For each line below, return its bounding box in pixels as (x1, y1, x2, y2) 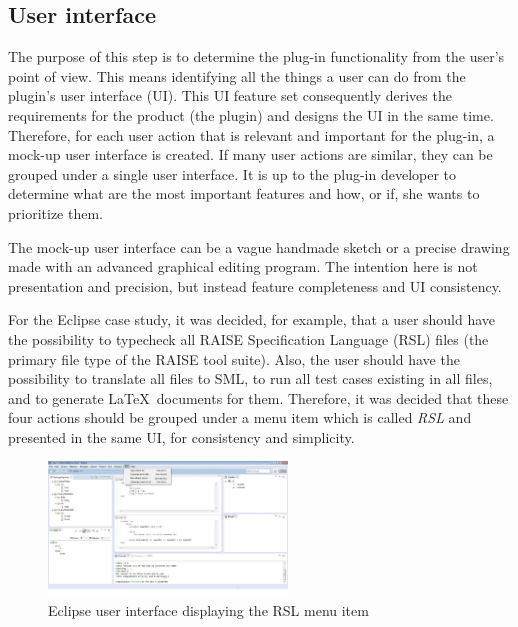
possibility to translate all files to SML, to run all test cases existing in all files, (8, 368, 493, 389)
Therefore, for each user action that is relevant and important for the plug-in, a (8, 124, 495, 145)
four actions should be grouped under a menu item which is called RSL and (8, 407, 472, 428)
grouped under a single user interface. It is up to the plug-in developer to (8, 163, 457, 184)
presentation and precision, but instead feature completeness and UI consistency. (8, 275, 502, 296)
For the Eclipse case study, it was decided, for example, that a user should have (8, 309, 496, 330)
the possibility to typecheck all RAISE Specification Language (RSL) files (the (8, 328, 489, 349)
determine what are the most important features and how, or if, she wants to (8, 183, 480, 204)
